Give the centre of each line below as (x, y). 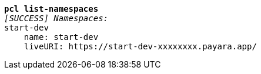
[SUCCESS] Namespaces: (56, 18)
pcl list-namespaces (51, 9)
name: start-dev (61, 37)
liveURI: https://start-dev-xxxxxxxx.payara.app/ (140, 46)
